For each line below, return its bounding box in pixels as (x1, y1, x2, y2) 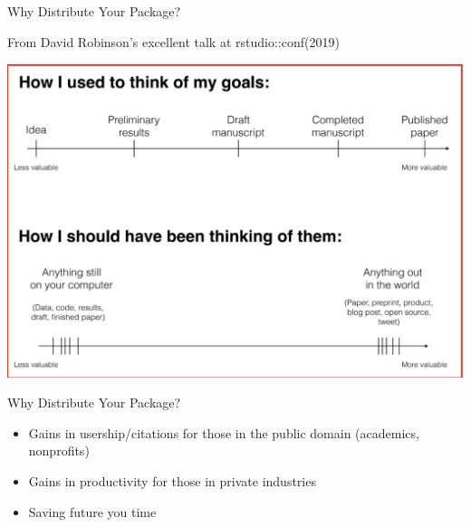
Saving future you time (28, 502, 157, 521)
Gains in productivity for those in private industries (28, 472, 316, 491)
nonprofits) (28, 441, 90, 460)
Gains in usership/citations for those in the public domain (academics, (28, 423, 419, 442)
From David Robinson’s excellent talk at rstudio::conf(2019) (7, 32, 340, 51)
